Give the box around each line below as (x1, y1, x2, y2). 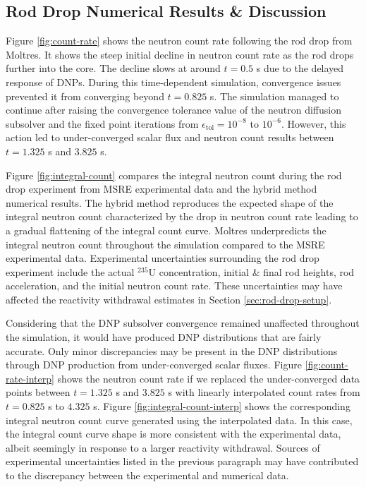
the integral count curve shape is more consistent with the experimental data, (6, 426, 341, 441)
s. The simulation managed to (209, 88, 339, 103)
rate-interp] (6, 371, 54, 385)
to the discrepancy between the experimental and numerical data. (6, 468, 289, 483)
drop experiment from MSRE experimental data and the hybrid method (6, 181, 317, 196)
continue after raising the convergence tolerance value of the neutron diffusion (6, 102, 341, 117)
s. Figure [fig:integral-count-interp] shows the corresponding (93, 399, 350, 414)
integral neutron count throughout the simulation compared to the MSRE (6, 236, 325, 251)
